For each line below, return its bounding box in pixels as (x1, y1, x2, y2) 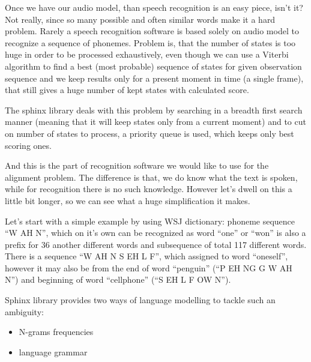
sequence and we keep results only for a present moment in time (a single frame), (5, 71, 304, 84)
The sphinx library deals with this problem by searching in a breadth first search (5, 103, 303, 116)
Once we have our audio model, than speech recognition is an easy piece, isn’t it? (5, 1, 303, 13)
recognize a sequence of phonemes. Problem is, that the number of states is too (5, 36, 296, 49)
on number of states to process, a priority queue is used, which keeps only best (5, 127, 294, 139)
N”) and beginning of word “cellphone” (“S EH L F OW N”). (5, 273, 231, 286)
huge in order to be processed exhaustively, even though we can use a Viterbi (5, 48, 289, 61)
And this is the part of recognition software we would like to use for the (5, 159, 269, 172)
